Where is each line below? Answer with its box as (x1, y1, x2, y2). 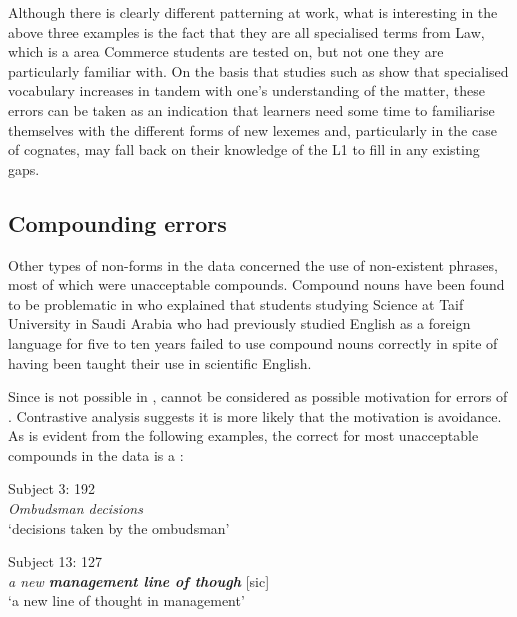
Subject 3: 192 (8, 478, 96, 499)
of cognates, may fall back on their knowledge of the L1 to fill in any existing (8, 139, 480, 160)
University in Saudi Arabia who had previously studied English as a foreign (8, 313, 471, 334)
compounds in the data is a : (8, 444, 184, 465)
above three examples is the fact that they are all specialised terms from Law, (8, 21, 485, 42)
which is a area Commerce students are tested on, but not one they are (8, 41, 444, 62)
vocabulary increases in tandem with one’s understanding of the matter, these (8, 80, 485, 101)
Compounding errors (8, 207, 227, 238)
